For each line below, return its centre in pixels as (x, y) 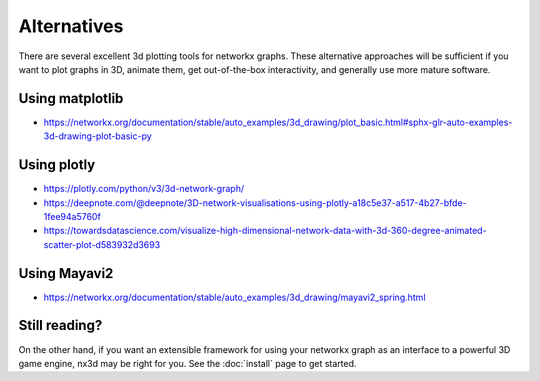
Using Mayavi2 (66, 273)
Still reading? (60, 325)
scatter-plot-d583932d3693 (102, 244)
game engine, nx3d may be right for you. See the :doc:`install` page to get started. (187, 363)
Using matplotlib (71, 98)
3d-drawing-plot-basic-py (97, 136)
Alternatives (71, 26)
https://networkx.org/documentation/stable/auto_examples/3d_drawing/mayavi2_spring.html (234, 297)
